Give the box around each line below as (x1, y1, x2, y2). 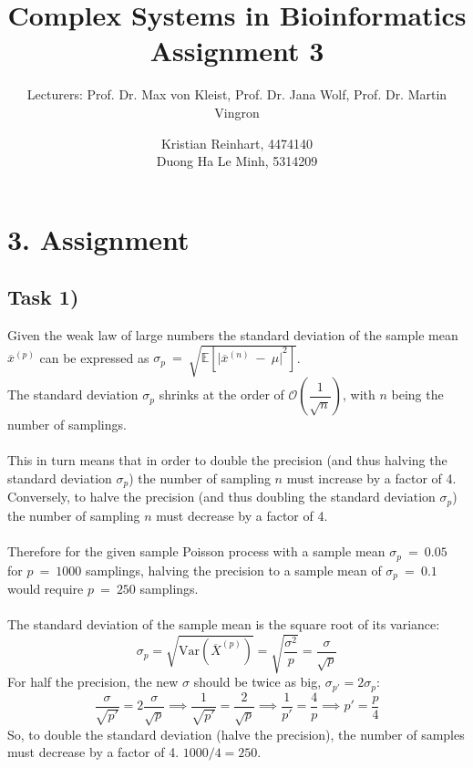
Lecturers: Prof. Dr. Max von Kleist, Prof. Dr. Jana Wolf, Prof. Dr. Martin (26, 85, 447, 104)
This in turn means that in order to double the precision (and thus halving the (7, 451, 447, 470)
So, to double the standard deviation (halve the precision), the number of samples (7, 724, 465, 743)
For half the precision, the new (7, 672, 179, 691)
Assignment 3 (149, 32, 324, 69)
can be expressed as (39, 348, 149, 367)
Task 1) (7, 283, 79, 311)
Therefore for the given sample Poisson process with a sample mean (7, 542, 386, 561)
